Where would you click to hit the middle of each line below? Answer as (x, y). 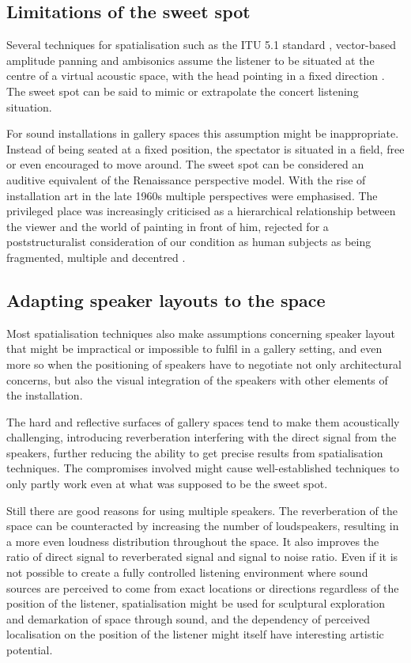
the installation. (45, 395)
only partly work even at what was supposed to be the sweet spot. (167, 484)
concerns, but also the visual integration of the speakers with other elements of (197, 379)
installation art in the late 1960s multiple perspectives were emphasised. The (192, 195)
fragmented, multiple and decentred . (96, 257)
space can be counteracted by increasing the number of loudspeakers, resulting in (203, 526)
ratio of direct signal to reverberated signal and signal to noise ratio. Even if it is (202, 557)
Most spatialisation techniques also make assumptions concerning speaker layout (201, 333)
